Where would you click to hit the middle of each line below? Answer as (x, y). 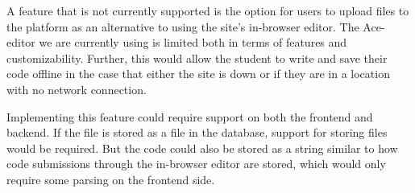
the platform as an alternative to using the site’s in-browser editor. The (183, 26)
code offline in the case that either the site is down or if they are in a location (198, 74)
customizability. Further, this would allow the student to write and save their (197, 57)
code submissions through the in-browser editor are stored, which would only (196, 164)
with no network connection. (77, 89)
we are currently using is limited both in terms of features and (193, 42)
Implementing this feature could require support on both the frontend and (190, 116)
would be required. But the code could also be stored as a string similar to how (202, 148)
